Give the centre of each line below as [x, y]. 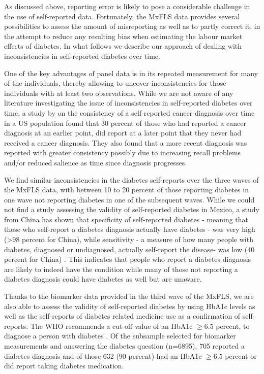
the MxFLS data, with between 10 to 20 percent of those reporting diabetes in [126, 190]
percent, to [233, 326]
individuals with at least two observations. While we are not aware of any [119, 93]
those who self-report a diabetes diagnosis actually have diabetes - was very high [130, 229]
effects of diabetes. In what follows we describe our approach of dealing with [123, 46]
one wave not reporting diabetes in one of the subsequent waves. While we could [129, 199]
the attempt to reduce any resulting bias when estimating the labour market [123, 36]
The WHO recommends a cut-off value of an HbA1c [111, 326]
